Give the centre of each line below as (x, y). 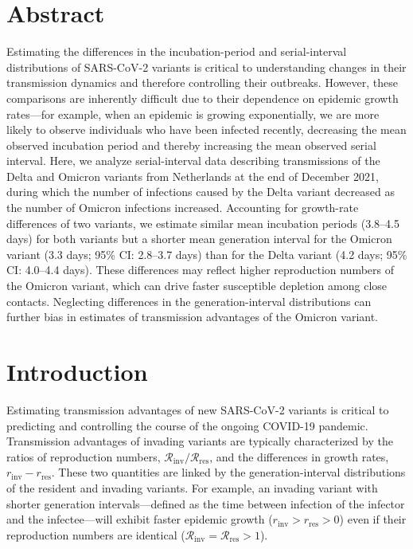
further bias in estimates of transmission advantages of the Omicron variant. (193, 317)
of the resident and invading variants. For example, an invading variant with (192, 487)
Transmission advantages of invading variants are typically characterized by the (200, 441)
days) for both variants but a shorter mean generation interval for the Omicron (199, 239)
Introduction (77, 371)
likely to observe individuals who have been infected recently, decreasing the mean (206, 129)
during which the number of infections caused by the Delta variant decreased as (201, 192)
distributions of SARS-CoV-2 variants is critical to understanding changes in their (206, 67)
